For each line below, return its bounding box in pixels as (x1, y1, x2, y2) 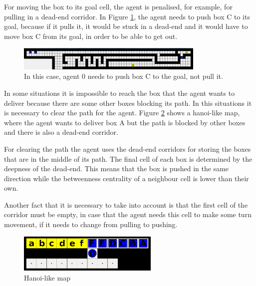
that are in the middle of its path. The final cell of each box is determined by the (4, 153, 253, 164)
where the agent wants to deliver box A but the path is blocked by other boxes (4, 117, 246, 127)
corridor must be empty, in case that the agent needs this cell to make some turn (4, 209, 252, 220)
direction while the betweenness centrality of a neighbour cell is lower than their (4, 173, 249, 183)
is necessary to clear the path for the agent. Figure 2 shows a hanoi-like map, (4, 107, 240, 118)
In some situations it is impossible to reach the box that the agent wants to (4, 87, 235, 98)
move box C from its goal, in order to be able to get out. (4, 30, 178, 41)
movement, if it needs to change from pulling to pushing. (4, 219, 178, 230)
